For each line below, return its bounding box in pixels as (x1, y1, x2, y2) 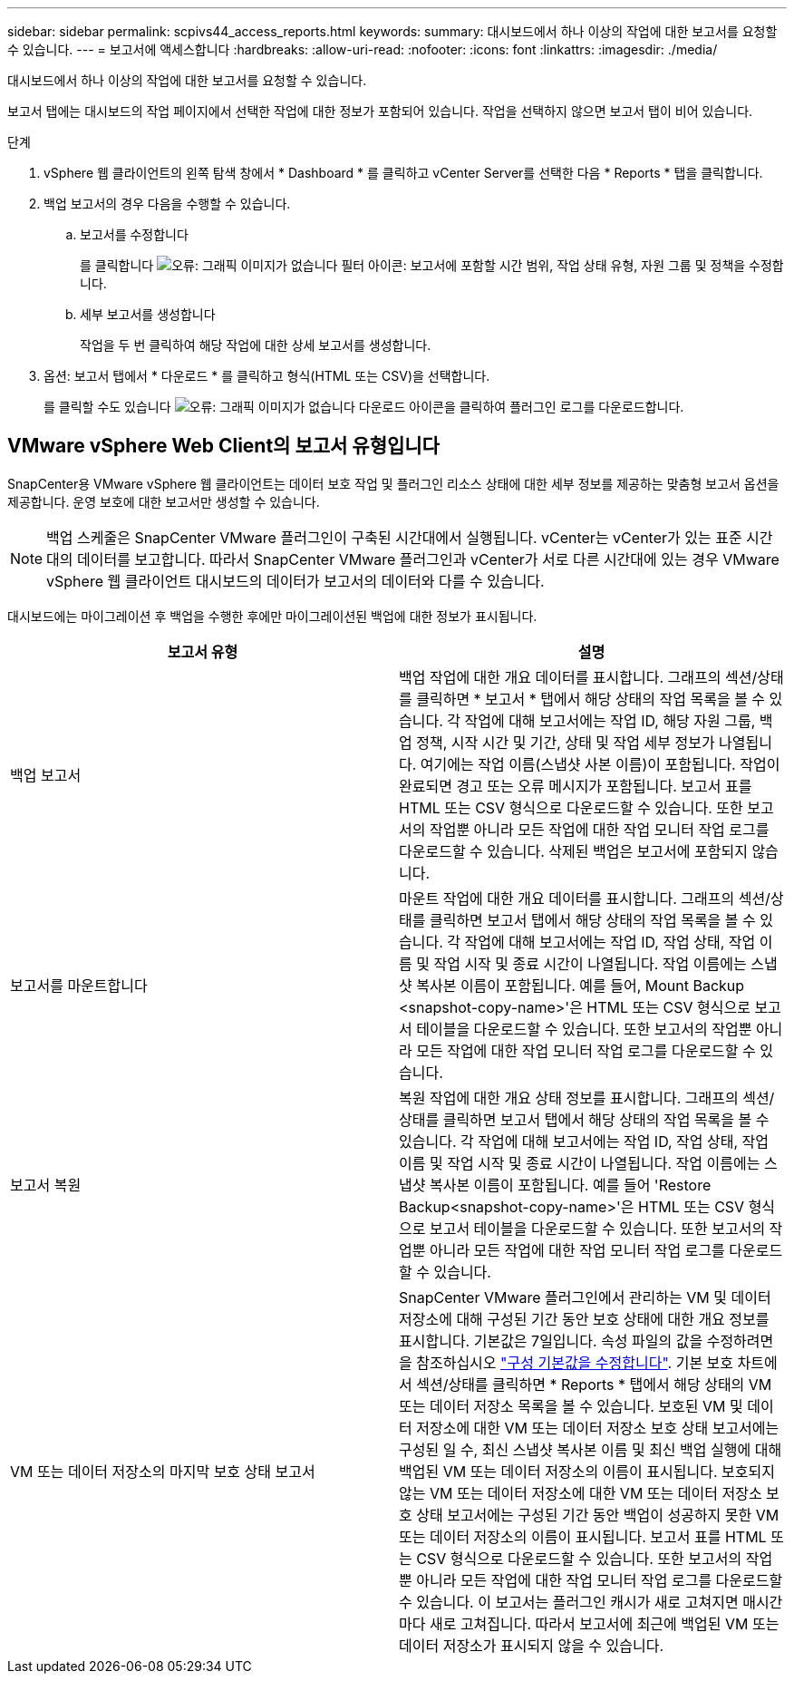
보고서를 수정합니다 (80, 227, 189, 242)
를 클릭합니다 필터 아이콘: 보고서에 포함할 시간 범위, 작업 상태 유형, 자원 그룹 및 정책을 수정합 (80, 257, 784, 273)
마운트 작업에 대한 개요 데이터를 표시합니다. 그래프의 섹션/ (399, 889, 770, 908)
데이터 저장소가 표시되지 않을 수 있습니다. (399, 1636, 664, 1655)
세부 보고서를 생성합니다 (80, 306, 216, 322)
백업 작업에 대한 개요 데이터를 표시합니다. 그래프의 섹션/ (399, 667, 758, 686)
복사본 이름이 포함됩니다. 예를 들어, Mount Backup (416, 976, 745, 995)
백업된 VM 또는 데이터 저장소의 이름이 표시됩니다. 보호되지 (399, 1462, 775, 1481)
